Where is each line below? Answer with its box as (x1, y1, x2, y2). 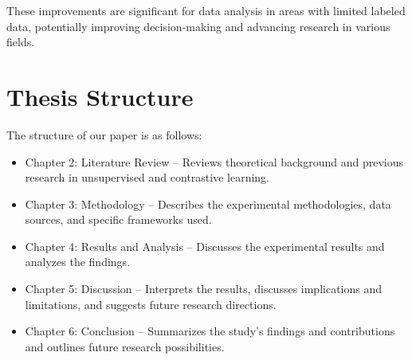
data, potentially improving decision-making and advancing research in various (6, 18, 390, 34)
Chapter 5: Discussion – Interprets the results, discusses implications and (25, 280, 383, 297)
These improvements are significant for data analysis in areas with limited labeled (6, 2, 406, 18)
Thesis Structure (6, 80, 194, 112)
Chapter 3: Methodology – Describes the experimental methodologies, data (25, 195, 391, 212)
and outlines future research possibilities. (25, 338, 225, 354)
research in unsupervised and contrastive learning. (25, 169, 269, 186)
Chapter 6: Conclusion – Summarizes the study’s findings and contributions (25, 323, 395, 339)
